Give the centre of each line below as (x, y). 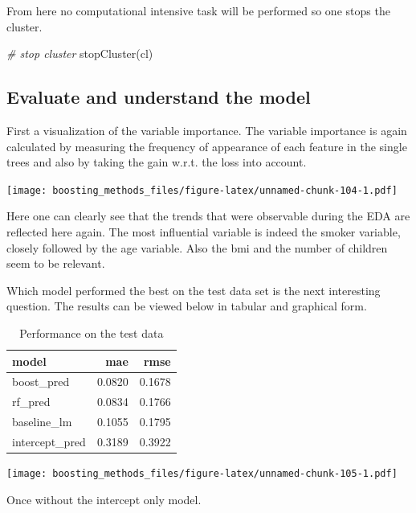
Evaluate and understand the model (159, 97)
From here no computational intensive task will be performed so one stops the (198, 10)
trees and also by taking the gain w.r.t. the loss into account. (157, 162)
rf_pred (31, 402)
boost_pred (41, 382)
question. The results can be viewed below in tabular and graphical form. (187, 306)
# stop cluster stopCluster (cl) (80, 53)
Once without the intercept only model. (104, 499)
